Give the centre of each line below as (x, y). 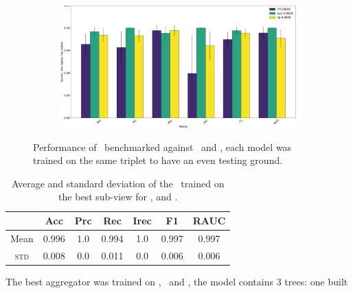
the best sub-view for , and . (118, 197)
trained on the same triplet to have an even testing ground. (158, 160)
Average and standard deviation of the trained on (118, 183)
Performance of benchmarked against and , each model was (162, 146)
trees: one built (316, 281)
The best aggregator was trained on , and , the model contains (139, 281)
